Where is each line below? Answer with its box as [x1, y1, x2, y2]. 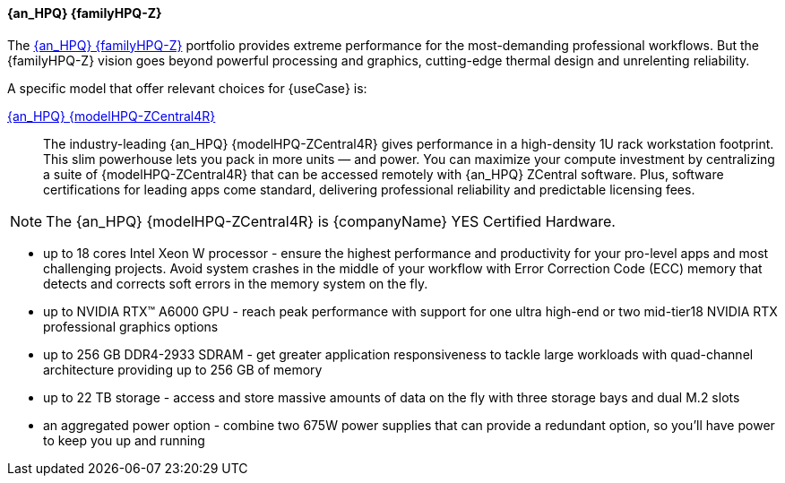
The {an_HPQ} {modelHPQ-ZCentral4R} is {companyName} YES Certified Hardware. [46, 211, 616, 230]
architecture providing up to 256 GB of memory [43, 361, 323, 377]
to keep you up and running [43, 432, 205, 448]
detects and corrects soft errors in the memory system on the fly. [43, 275, 428, 291]
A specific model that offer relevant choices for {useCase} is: [7, 80, 367, 96]
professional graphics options [43, 318, 219, 334]
